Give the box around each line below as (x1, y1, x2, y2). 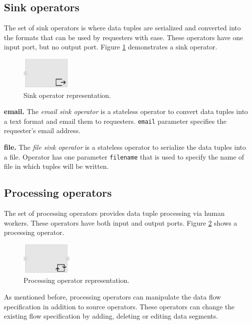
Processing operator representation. (23, 275, 130, 285)
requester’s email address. (4, 125, 81, 136)
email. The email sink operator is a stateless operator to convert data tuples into (4, 106, 248, 116)
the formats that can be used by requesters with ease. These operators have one (4, 32, 243, 42)
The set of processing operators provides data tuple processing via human (4, 208, 225, 218)
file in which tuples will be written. (4, 161, 109, 171)
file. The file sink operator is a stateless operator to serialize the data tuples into (4, 142, 246, 152)
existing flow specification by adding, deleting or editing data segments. (4, 311, 218, 321)
